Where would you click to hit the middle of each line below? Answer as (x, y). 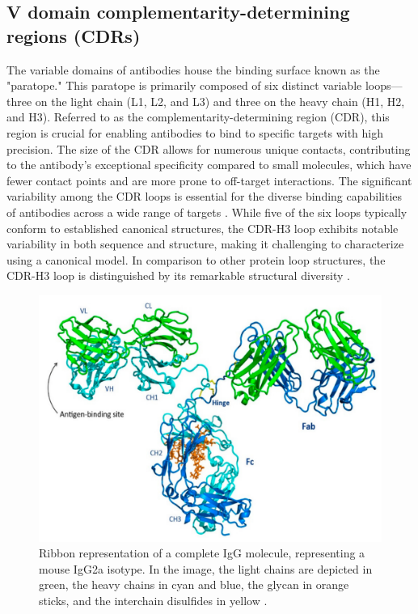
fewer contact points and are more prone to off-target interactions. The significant (209, 180)
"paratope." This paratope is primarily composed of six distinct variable (184, 85)
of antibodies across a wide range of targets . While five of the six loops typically (207, 212)
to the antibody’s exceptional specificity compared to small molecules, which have (209, 165)
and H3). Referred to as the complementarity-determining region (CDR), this (198, 117)
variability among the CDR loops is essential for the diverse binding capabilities (205, 196)
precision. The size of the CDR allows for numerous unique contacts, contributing (209, 148)
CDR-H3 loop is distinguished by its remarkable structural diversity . (178, 275)
